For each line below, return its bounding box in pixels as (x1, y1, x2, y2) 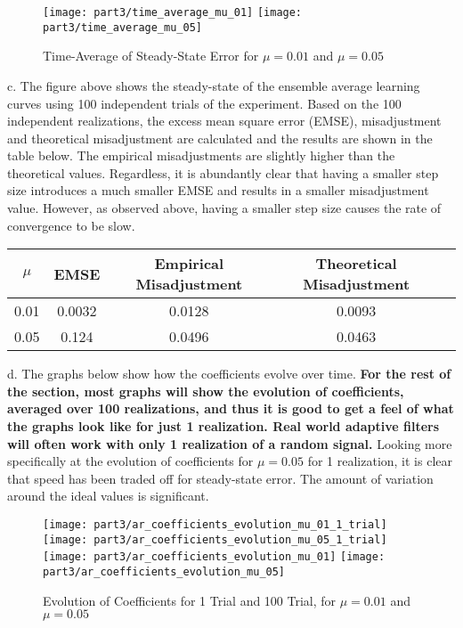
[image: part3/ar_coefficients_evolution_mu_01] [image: (43, 551, 386, 564)
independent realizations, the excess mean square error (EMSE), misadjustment (7, 111, 442, 130)
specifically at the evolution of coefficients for (7, 452, 254, 470)
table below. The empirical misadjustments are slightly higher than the (7, 146, 395, 165)
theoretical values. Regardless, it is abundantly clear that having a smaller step (7, 163, 439, 182)
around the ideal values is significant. (7, 486, 209, 505)
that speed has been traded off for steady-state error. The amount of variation (7, 469, 434, 487)
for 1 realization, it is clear (307, 452, 452, 470)
